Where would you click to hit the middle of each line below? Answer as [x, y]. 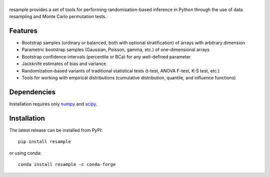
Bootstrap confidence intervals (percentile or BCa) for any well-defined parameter [106, 56]
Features [23, 31]
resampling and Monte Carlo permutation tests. [58, 16]
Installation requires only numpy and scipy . [53, 104]
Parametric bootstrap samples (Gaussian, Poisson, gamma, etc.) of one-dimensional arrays [116, 49]
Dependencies [32, 92]
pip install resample [44, 142]
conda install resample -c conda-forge [67, 164]
